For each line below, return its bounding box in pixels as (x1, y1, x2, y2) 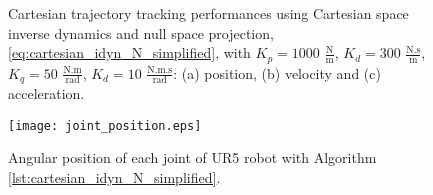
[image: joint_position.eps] (8, 118, 202, 133)
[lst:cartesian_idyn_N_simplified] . (8, 166, 221, 187)
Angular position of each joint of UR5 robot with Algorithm (8, 147, 377, 168)
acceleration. (8, 83, 85, 104)
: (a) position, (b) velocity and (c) (173, 62, 381, 83)
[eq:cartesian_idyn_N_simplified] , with (8, 42, 251, 63)
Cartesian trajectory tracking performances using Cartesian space (8, 3, 409, 23)
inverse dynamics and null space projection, (8, 22, 274, 43)
